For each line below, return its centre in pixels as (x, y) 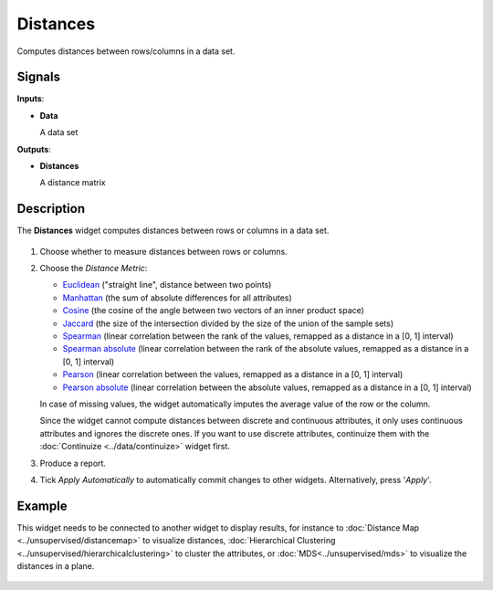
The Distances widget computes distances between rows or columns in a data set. (173, 231)
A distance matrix (73, 183)
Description (51, 209)
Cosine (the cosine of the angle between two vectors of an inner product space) (214, 311)
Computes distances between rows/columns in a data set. (126, 51)
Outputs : (34, 149)
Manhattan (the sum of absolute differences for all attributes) (177, 298)
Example (42, 506)
